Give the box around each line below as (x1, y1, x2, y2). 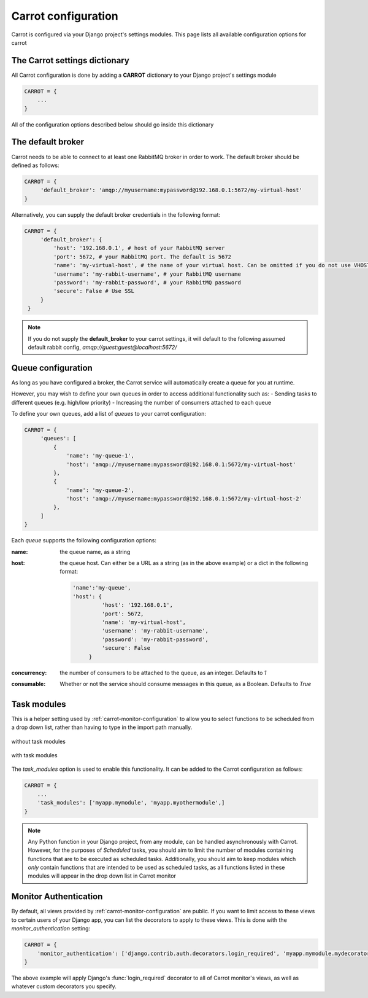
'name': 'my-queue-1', (66, 452, 135, 459)
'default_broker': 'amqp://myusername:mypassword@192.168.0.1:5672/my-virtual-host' (40, 187, 303, 193)
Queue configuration (11, 362, 93, 373)
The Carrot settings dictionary (11, 55, 130, 66)
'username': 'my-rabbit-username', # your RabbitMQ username (53, 270, 242, 278)
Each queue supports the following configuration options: (11, 537, 156, 544)
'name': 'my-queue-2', (66, 486, 135, 494)
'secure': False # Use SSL (53, 287, 135, 295)
